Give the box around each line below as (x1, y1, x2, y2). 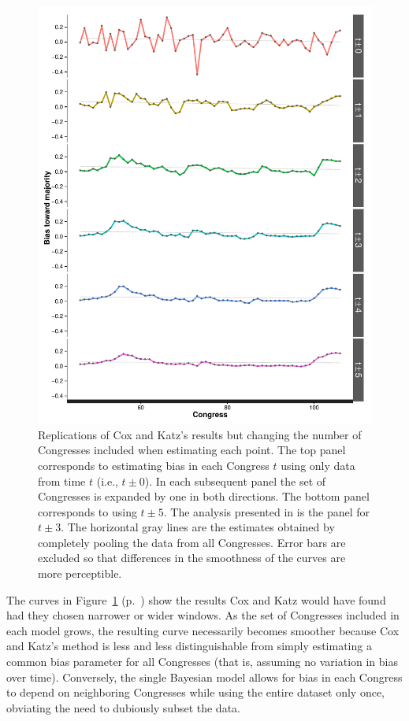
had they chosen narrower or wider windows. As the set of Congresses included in (6, 607, 400, 623)
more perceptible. (38, 565, 122, 582)
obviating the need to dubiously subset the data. (6, 699, 240, 715)
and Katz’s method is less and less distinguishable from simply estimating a (6, 638, 372, 654)
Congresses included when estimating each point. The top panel (38, 442, 346, 458)
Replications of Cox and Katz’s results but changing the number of (38, 426, 362, 442)
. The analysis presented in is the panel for (163, 503, 370, 519)
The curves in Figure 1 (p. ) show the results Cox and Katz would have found (6, 591, 386, 608)
